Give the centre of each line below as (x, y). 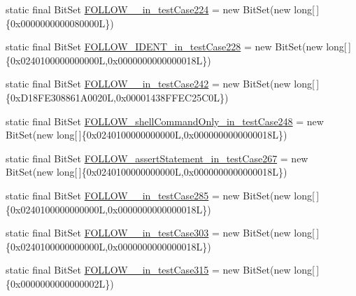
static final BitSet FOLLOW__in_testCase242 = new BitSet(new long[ (160, 84)
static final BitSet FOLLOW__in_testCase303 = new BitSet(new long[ (160, 233)
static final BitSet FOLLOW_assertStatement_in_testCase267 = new (157, 158)
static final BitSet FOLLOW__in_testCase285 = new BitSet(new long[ (160, 195)
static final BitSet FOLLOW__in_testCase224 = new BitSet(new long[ (160, 9)
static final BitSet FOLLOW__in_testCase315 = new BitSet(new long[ (160, 270)
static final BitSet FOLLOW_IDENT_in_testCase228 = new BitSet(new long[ (176, 47)
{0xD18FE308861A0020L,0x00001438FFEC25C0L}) (117, 97)
